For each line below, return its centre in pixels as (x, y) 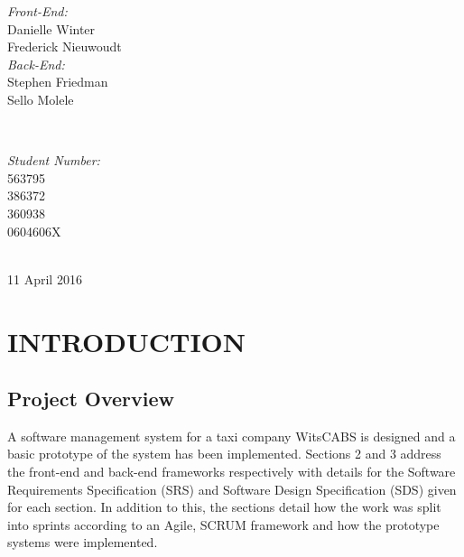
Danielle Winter (51, 28)
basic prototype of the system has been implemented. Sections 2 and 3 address (224, 454)
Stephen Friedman (58, 82)
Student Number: (54, 160)
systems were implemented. (83, 542)
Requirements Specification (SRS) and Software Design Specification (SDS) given (232, 489)
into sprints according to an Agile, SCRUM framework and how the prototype (223, 524)
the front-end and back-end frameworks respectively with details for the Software (232, 472)
